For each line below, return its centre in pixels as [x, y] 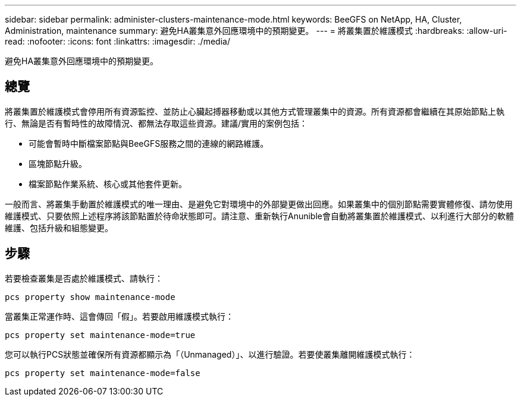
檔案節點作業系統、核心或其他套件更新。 [108, 184]
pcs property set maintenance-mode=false [103, 373]
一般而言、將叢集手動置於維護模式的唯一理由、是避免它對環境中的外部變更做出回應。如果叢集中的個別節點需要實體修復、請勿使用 [259, 204]
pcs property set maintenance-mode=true [100, 335]
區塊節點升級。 [58, 163]
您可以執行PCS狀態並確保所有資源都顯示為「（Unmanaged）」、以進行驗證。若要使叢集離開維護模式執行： [210, 354]
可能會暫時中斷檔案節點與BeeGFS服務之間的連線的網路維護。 [149, 143]
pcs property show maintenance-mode [90, 297]
